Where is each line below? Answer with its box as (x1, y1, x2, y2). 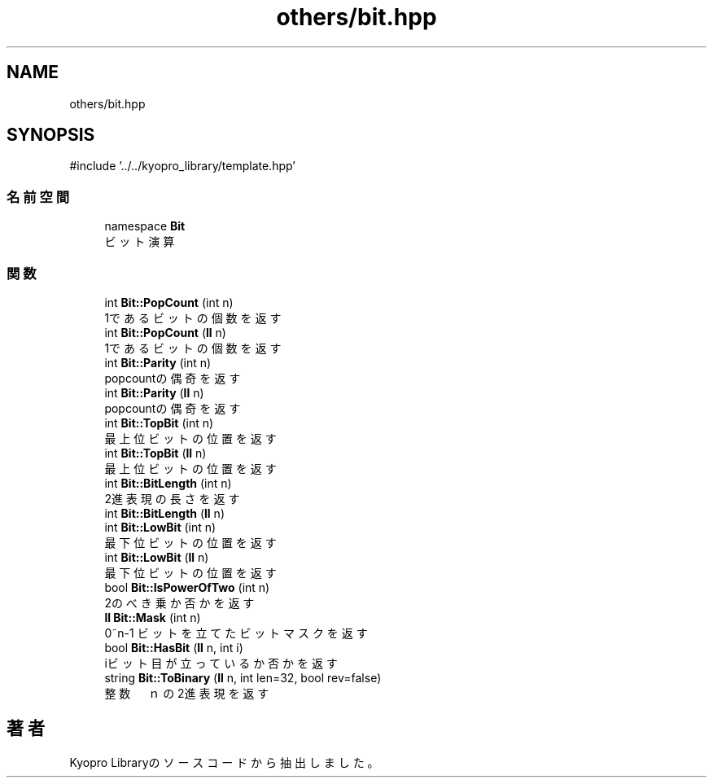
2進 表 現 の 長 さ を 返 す (104, 491, 240, 506)
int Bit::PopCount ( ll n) (104, 325, 226, 339)
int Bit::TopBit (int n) (104, 415, 214, 430)
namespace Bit (104, 219, 186, 234)
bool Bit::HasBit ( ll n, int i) (104, 640, 243, 655)
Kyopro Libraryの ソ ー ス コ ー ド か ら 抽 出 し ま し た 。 (69, 755, 379, 769)
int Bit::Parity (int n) (104, 355, 212, 370)
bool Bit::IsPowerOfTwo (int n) (104, 580, 270, 594)
